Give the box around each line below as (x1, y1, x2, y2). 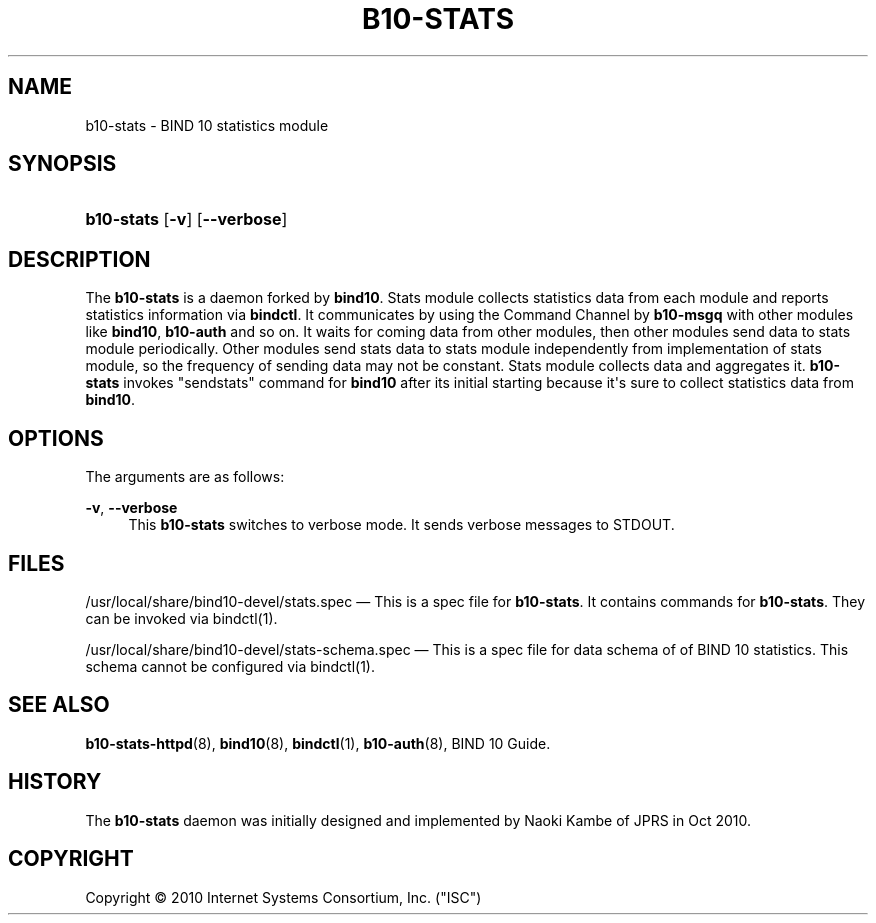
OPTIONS (8, 425, 104, 451)
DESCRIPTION (8, 246, 151, 272)
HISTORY (8, 769, 102, 795)
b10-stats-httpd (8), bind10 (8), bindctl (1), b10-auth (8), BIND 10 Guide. (85, 734, 551, 752)
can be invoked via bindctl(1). (85, 609, 278, 627)
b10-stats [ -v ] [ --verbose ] (85, 209, 288, 230)
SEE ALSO (8, 692, 110, 718)
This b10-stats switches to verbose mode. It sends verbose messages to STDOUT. (128, 516, 675, 534)
